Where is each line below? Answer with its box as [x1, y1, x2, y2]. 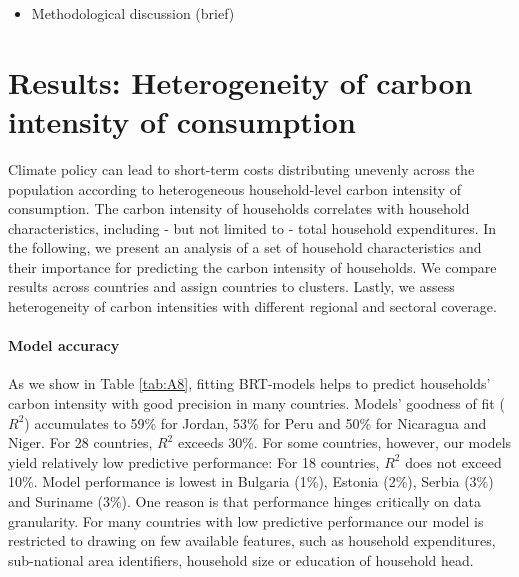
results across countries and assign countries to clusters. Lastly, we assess [8, 276, 455, 297]
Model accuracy [8, 335, 120, 356]
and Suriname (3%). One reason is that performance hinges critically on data [8, 491, 481, 512]
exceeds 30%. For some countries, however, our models [177, 432, 512, 453]
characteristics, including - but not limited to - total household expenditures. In [8, 217, 497, 238]
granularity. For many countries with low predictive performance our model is [8, 510, 484, 531]
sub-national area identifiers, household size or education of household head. [8, 549, 474, 570]
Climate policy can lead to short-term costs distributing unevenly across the [8, 158, 475, 179]
